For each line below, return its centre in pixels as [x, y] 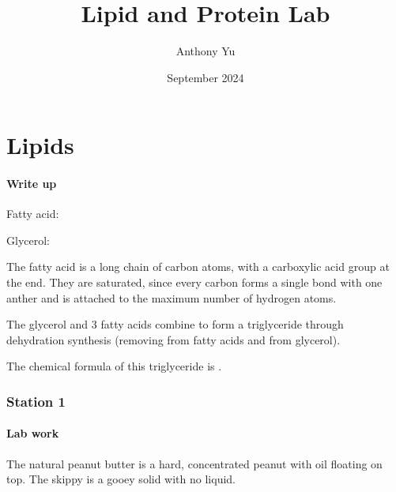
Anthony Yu [206, 51]
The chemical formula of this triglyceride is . [114, 366]
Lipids [40, 145]
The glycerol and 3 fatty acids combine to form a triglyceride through [175, 324]
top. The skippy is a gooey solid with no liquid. [121, 479]
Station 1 [36, 401]
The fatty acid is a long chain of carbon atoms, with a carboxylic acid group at [198, 267]
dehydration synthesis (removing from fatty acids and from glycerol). [173, 339]
